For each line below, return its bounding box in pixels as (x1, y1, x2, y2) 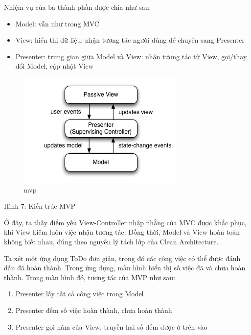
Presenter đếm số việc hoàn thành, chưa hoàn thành (15, 305, 172, 315)
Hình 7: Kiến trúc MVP (4, 201, 76, 211)
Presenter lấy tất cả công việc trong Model (15, 288, 144, 299)
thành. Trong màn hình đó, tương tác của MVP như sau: (4, 272, 175, 282)
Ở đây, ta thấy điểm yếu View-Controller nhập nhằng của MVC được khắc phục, (4, 217, 247, 227)
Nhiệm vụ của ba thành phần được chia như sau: (4, 2, 151, 12)
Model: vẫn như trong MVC (15, 18, 99, 28)
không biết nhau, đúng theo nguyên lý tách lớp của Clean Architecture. (4, 236, 219, 246)
